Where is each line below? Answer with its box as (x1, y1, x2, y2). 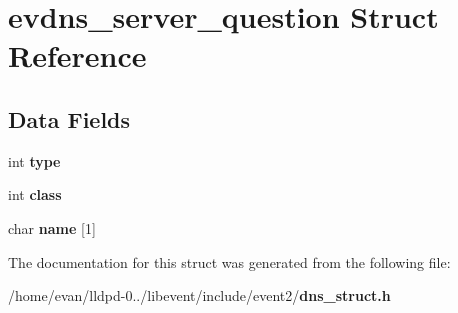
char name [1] (8, 217, 96, 238)
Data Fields (8, 103, 131, 134)
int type (8, 150, 61, 171)
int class (8, 184, 62, 205)
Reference (8, 35, 147, 76)
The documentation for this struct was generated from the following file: (8, 251, 451, 272)
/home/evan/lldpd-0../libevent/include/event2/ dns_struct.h (8, 285, 391, 306)
